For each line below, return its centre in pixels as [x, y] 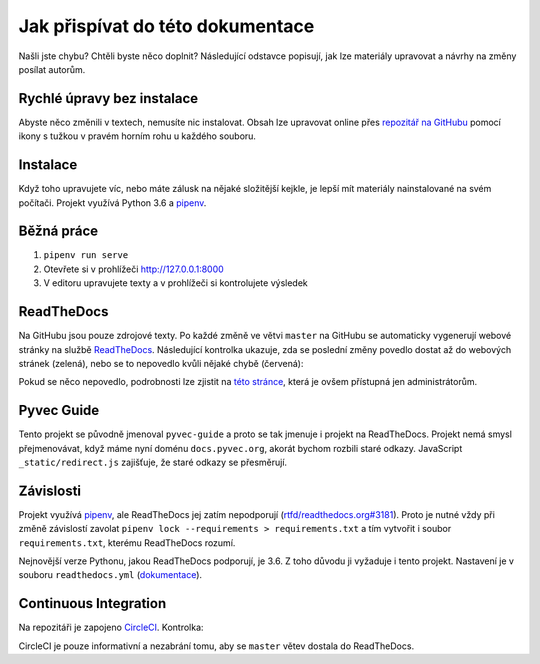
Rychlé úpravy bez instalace [108, 98]
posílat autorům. [52, 69]
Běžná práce [58, 231]
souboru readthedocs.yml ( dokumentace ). [110, 575]
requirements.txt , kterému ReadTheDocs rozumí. [127, 542]
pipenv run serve [86, 255]
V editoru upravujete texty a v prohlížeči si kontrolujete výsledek [176, 283]
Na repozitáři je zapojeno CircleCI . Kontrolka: [111, 627]
